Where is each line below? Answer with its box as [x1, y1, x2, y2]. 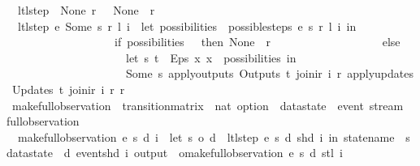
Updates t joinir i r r [11, 80, 125, 97]
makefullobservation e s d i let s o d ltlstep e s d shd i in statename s [17, 128, 410, 145]
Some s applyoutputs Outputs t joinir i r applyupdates [125, 65, 414, 82]
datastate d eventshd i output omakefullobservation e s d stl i [6, 144, 343, 161]
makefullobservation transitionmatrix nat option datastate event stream [11, 96, 404, 113]
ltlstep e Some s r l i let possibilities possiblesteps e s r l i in [17, 17, 357, 34]
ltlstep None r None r [17, 2, 155, 18]
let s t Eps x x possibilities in [125, 49, 297, 66]
